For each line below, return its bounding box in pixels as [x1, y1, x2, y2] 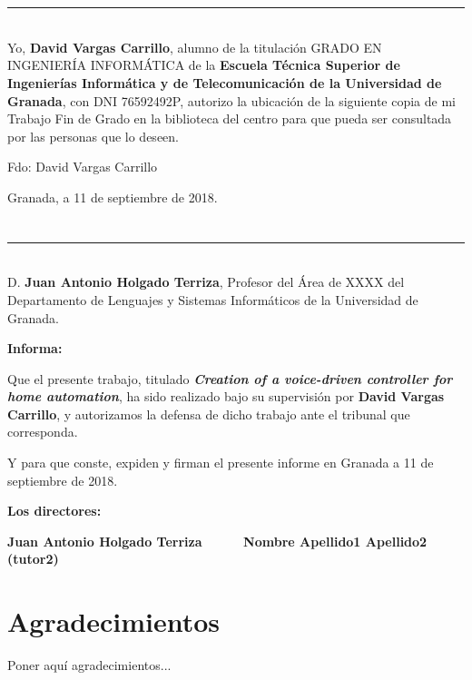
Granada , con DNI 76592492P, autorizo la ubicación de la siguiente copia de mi [7, 91, 456, 110]
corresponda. [7, 422, 78, 441]
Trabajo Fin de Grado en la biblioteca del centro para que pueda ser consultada [7, 109, 452, 128]
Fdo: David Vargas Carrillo [7, 157, 158, 176]
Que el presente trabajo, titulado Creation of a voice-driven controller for [7, 369, 453, 388]
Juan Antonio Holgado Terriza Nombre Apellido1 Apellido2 [7, 531, 428, 550]
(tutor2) [7, 549, 59, 568]
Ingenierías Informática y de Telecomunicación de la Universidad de [7, 73, 442, 92]
